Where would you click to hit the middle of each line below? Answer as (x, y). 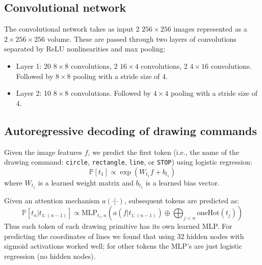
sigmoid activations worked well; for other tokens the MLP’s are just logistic (123, 246)
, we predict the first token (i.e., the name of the (164, 152)
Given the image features (43, 152)
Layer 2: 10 (34, 93)
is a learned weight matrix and (86, 182)
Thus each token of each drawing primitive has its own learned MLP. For (118, 226)
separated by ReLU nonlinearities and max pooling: (85, 49)
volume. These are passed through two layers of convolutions (142, 38)
